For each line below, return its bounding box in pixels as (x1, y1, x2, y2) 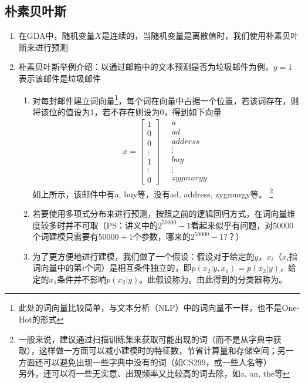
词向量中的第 (32, 261, 82, 274)
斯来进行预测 (18, 41, 68, 53)
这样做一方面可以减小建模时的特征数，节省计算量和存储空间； (39, 344, 277, 357)
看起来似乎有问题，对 (191, 219, 273, 231)
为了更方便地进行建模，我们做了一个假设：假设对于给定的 (32, 250, 255, 262)
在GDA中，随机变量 (18, 29, 95, 42)
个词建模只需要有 (32, 230, 99, 243)
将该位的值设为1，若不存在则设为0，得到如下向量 (32, 105, 222, 117)
